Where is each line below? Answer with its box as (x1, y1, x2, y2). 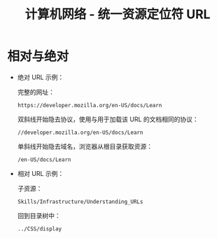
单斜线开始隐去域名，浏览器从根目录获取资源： (17, 142, 153, 151)
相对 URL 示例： (17, 169, 64, 177)
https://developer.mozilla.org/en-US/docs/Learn (17, 102, 162, 109)
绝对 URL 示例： (17, 73, 64, 81)
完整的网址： (17, 88, 55, 96)
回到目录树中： (17, 211, 61, 219)
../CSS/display (17, 225, 62, 232)
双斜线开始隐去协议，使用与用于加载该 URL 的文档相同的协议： (17, 115, 199, 123)
